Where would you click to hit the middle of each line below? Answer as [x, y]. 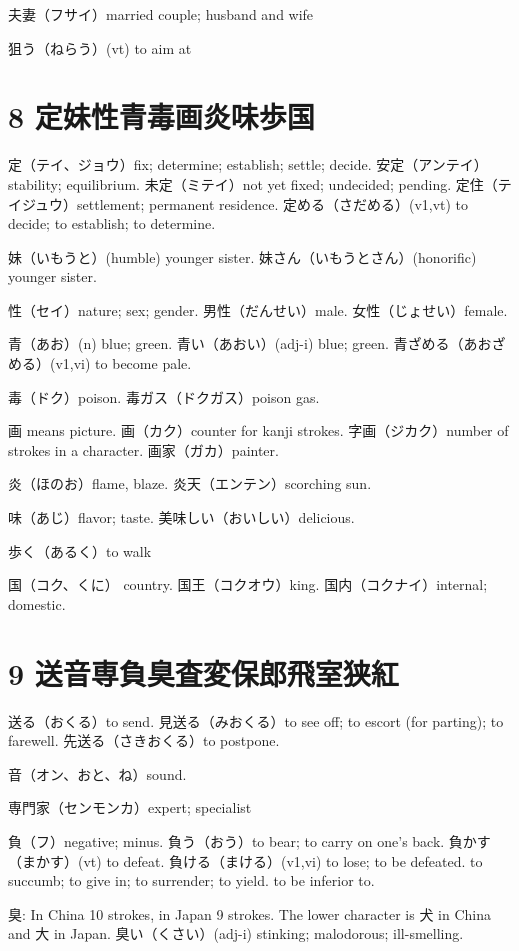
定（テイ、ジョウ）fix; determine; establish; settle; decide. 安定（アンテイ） [248, 164]
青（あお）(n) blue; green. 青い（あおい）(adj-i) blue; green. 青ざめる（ [236, 343]
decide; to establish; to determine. [112, 223]
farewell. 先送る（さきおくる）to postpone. [144, 740]
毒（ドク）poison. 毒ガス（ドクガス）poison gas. [164, 396]
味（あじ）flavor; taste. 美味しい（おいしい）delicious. [181, 517]
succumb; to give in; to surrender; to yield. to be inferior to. [191, 880]
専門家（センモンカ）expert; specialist [130, 807]
